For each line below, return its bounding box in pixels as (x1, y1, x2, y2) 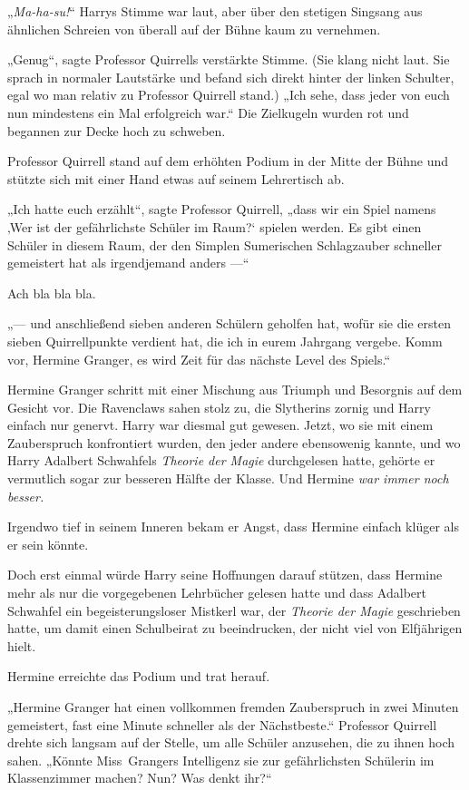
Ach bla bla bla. (7, 283, 96, 302)
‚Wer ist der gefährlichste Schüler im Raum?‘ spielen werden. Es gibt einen (7, 217, 422, 236)
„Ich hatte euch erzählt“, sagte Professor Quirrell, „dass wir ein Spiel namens (7, 200, 436, 219)
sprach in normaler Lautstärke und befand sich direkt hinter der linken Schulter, (7, 67, 454, 86)
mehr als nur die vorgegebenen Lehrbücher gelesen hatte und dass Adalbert (7, 583, 426, 602)
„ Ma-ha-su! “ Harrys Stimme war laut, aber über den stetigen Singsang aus (7, 2, 423, 20)
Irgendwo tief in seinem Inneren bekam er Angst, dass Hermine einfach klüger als (7, 517, 459, 536)
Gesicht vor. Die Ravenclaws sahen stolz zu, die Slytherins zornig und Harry (7, 397, 431, 416)
